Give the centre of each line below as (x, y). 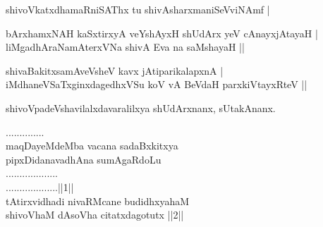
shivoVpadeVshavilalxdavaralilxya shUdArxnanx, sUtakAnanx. (141, 108)
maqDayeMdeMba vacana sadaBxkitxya (92, 146)
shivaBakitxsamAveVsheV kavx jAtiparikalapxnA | (115, 70)
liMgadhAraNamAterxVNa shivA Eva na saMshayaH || (125, 47)
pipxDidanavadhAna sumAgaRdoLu (84, 159)
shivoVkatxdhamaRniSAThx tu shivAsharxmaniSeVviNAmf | (138, 9)
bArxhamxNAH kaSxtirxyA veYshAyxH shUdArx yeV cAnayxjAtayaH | (162, 33)
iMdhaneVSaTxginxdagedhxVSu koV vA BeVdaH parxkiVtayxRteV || (157, 84)
